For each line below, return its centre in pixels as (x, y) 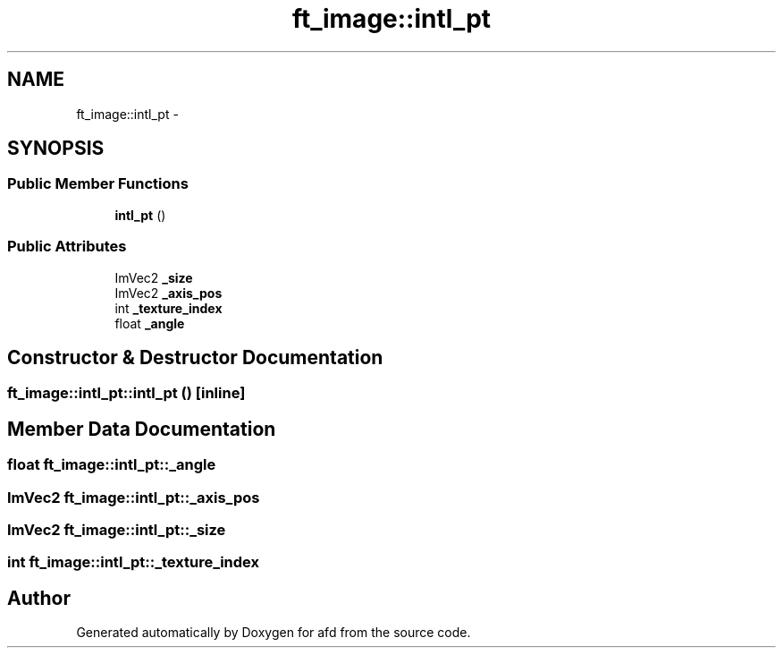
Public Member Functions (98, 184)
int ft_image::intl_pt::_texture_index (134, 562)
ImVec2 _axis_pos (168, 293)
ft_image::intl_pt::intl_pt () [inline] (126, 393)
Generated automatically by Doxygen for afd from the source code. (274, 633)
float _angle (150, 323)
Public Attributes (67, 247)
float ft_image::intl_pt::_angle (112, 465)
